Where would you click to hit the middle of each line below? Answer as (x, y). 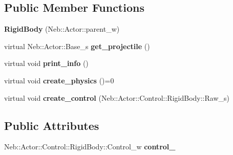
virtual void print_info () (46, 63)
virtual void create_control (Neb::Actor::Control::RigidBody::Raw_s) (117, 97)
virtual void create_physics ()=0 (59, 80)
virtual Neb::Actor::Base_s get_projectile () (77, 46)
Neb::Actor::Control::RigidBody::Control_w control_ (90, 147)
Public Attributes (52, 125)
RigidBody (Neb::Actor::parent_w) (62, 29)
